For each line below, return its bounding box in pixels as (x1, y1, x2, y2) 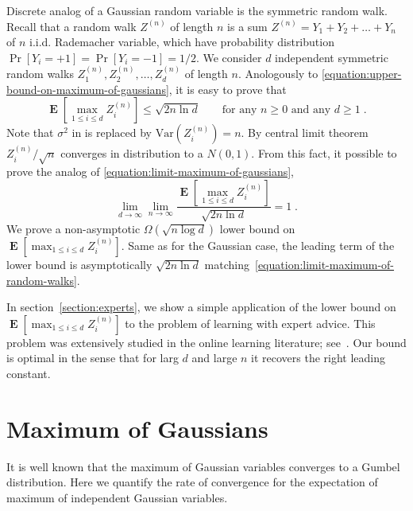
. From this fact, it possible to (251, 145, 397, 162)
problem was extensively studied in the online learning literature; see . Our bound (6, 334, 407, 350)
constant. (6, 365, 51, 381)
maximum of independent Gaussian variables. (6, 489, 228, 505)
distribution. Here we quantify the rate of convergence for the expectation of (6, 474, 378, 490)
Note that (6, 124, 54, 141)
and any (291, 104, 331, 116)
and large (191, 349, 237, 366)
